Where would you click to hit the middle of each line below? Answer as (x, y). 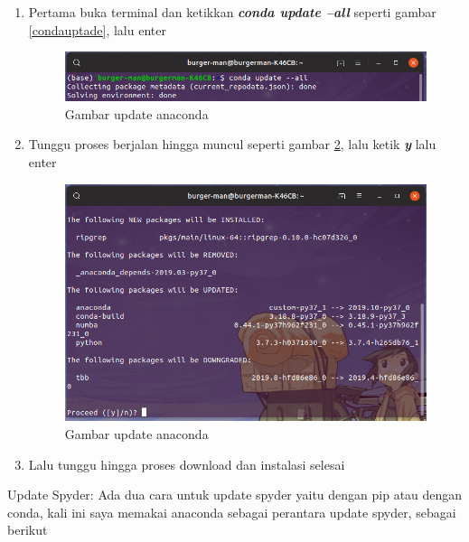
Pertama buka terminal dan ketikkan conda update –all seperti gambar (232, 12)
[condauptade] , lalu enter (97, 29)
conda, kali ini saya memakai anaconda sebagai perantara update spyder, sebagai (232, 512)
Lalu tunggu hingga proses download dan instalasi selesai (187, 464)
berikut (28, 530)
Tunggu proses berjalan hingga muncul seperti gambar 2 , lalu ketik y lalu (232, 144)
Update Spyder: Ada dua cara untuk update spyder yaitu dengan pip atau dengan (235, 495)
